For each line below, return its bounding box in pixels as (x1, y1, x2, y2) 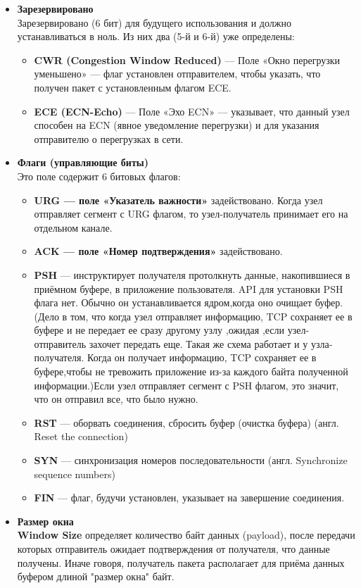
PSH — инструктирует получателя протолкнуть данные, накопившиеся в (34, 267, 350, 282)
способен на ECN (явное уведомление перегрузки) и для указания (34, 118, 319, 132)
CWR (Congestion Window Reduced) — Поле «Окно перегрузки (34, 52, 341, 67)
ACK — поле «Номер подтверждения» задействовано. (34, 244, 283, 258)
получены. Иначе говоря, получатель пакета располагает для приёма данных (17, 555, 345, 570)
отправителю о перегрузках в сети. (34, 131, 184, 146)
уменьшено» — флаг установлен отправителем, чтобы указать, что (34, 66, 321, 81)
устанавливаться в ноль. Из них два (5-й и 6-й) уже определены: (17, 29, 295, 44)
